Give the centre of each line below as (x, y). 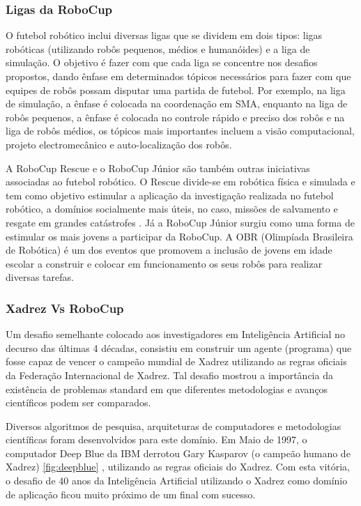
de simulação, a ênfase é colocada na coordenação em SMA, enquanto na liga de (177, 103)
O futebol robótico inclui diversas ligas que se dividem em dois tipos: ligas (164, 35)
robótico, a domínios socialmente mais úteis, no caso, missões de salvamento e (172, 209)
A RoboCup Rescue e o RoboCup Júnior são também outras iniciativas (158, 168)
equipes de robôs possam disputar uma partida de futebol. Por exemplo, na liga (176, 90)
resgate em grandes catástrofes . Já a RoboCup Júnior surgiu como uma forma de (180, 222)
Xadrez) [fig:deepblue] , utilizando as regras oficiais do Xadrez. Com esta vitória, (178, 467)
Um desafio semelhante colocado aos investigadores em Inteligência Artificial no (175, 334)
